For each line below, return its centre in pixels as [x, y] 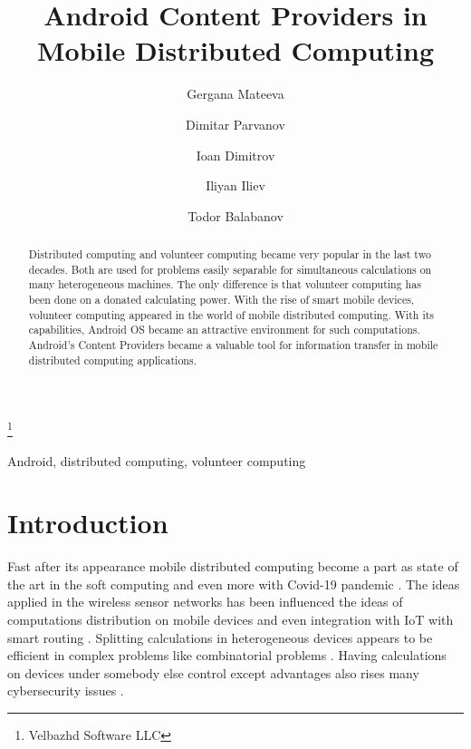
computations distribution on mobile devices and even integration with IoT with [231, 620]
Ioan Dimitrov [235, 155]
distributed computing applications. [112, 360]
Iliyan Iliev [235, 185]
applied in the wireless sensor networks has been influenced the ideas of [205, 602]
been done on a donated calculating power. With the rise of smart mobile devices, [221, 300]
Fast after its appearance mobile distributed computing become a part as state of [233, 566]
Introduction [88, 523]
